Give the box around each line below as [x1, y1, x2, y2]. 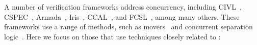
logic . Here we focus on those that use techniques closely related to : [4, 31, 221, 41]
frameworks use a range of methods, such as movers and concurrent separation [4, 21, 253, 32]
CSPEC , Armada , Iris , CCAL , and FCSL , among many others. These [4, 11, 240, 22]
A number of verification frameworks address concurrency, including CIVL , [4, 2, 242, 12]
